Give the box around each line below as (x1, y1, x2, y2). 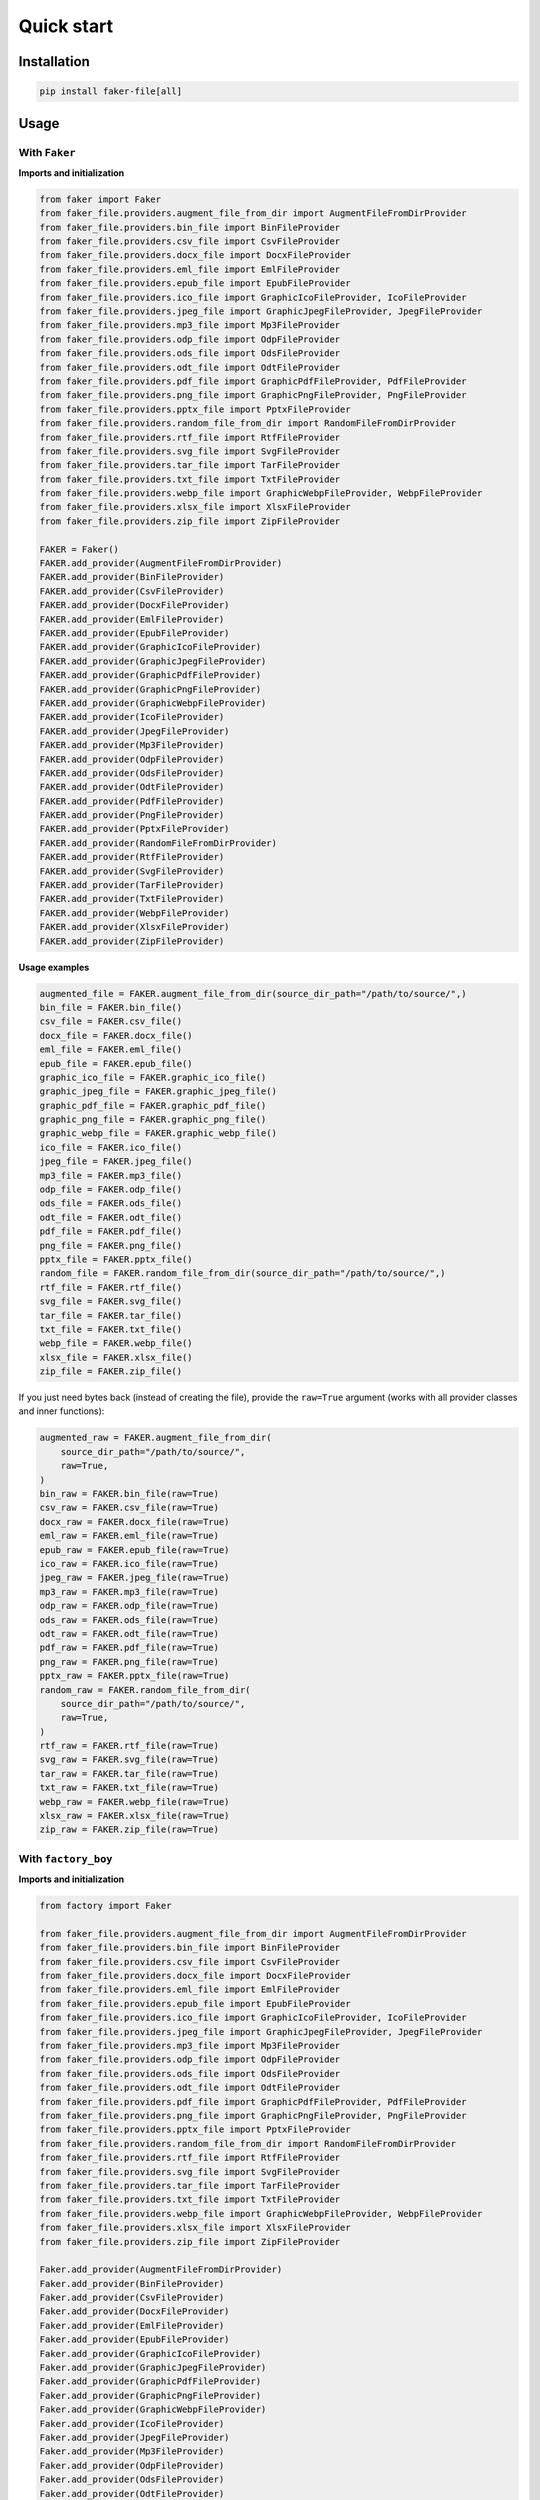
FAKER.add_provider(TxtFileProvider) (39, 893, 225, 905)
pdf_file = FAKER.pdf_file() (39, 1226, 183, 1237)
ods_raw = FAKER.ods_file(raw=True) (39, 1614, 220, 1625)
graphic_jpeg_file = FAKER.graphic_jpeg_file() (39, 1086, 277, 1097)
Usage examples (18, 961, 90, 973)
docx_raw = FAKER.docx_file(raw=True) (39, 1516, 230, 1527)
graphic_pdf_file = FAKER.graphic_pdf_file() (39, 1100, 267, 1111)
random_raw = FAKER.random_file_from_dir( (39, 1684, 251, 1695)
